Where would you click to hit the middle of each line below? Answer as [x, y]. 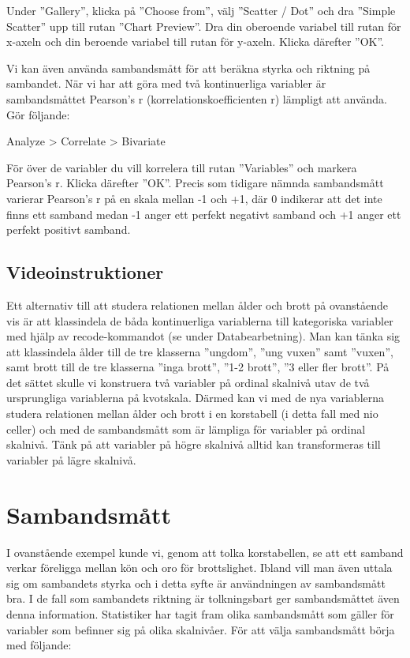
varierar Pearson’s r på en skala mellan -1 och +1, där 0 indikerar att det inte [194, 198]
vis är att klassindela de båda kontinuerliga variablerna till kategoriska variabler [200, 320]
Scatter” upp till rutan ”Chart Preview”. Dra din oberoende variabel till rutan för [204, 26]
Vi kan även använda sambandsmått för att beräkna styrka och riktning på [188, 68]
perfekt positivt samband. [69, 229]
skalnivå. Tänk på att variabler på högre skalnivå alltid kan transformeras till [194, 444]
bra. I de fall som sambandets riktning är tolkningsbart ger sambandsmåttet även [203, 598]
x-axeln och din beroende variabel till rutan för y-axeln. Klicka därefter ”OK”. [196, 41]
